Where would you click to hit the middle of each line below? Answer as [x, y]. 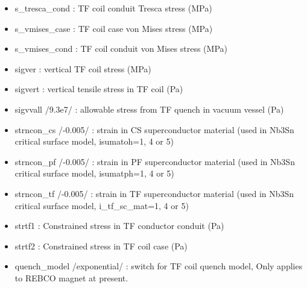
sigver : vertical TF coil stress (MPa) [83, 68]
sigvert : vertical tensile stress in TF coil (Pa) [99, 89]
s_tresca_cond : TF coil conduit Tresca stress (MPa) [113, 8]
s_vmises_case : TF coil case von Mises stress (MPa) [114, 28]
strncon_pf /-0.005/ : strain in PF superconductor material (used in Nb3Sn [155, 161]
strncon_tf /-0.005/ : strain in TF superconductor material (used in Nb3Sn [154, 193]
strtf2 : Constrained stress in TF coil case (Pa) [101, 246]
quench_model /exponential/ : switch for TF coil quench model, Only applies [159, 266]
